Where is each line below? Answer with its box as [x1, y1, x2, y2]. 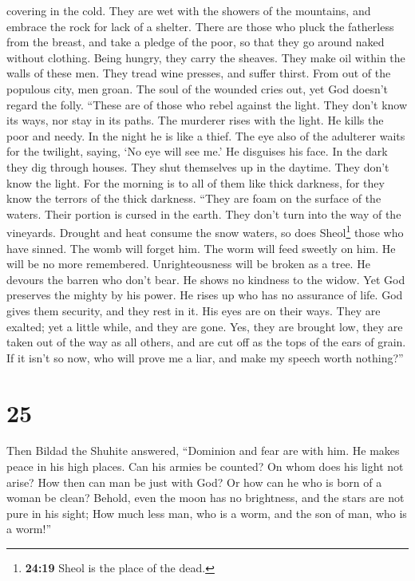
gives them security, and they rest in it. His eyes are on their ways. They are [6, 302, 381, 318]
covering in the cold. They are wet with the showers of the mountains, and [6, 2, 371, 18]
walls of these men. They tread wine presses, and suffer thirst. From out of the [6, 65, 391, 81]
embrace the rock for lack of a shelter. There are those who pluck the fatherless [6, 18, 394, 34]
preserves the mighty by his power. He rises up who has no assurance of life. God [6, 287, 403, 303]
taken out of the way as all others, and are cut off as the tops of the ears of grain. [6, 334, 406, 350]
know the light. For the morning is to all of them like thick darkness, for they [6, 174, 385, 191]
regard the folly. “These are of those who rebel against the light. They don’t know [6, 96, 408, 113]
